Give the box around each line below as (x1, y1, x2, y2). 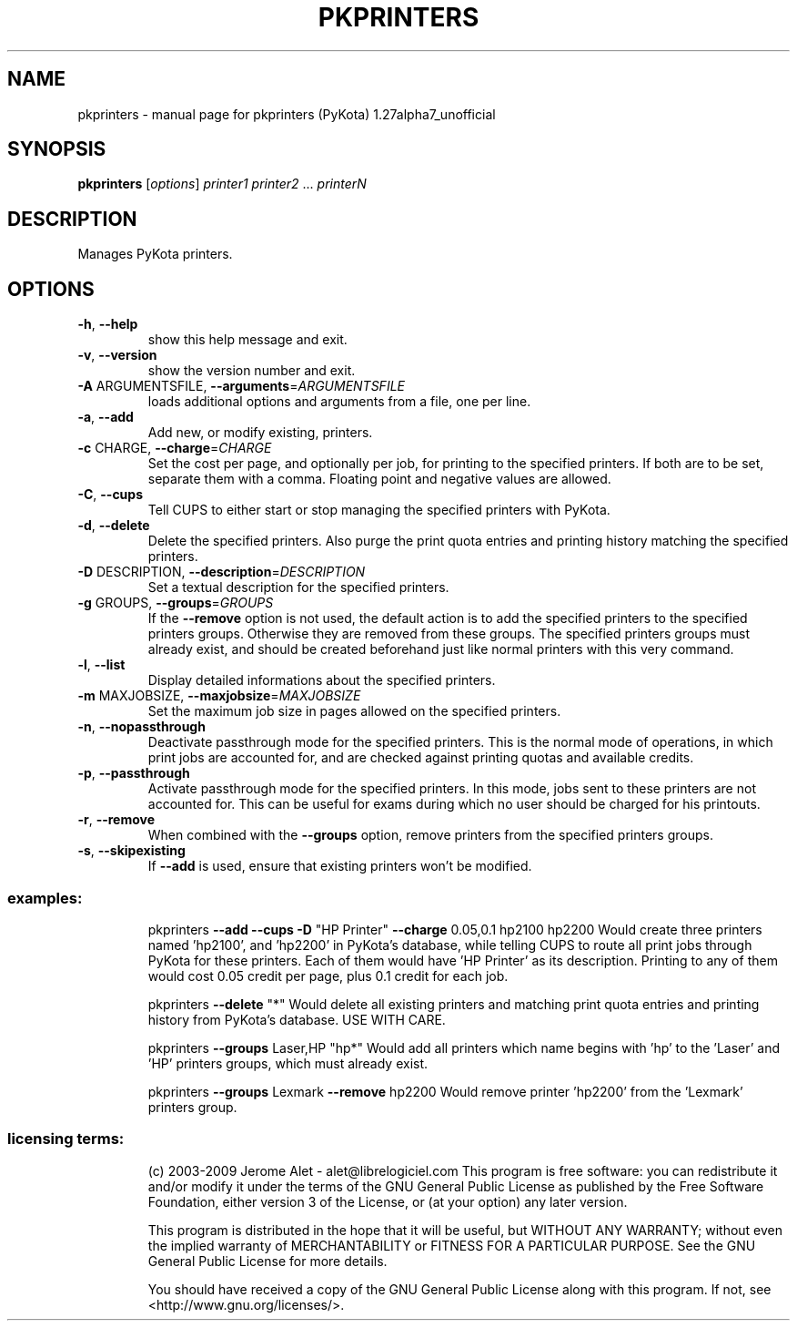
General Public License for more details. (147, 1252, 388, 1269)
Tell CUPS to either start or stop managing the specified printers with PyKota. (147, 502, 610, 518)
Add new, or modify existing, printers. (147, 424, 373, 441)
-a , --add (77, 409, 134, 425)
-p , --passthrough (77, 765, 190, 781)
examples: (7, 888, 83, 907)
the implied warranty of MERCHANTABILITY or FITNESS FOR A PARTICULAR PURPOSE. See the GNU (147, 1237, 756, 1253)
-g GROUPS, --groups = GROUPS (77, 595, 274, 611)
